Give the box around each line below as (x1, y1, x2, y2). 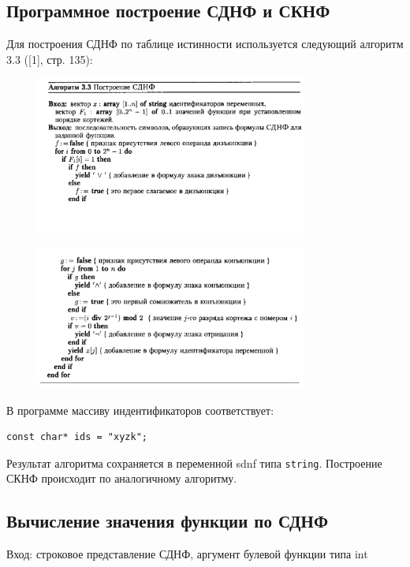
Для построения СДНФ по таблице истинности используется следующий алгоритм (6, 35, 404, 52)
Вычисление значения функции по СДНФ (6, 509, 328, 533)
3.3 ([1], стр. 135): (6, 50, 93, 67)
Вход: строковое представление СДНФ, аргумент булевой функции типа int (6, 546, 368, 562)
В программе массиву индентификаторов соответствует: (6, 401, 274, 418)
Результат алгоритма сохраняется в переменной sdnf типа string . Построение (6, 454, 382, 471)
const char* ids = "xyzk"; (6, 431, 147, 443)
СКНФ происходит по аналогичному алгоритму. (6, 470, 237, 487)
